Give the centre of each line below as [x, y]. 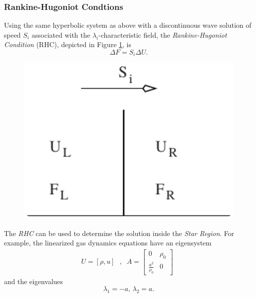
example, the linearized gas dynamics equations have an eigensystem [108, 243]
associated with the [61, 34]
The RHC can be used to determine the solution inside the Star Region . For [119, 233]
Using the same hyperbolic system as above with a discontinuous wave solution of [128, 25]
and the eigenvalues [34, 281]
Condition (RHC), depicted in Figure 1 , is [68, 44]
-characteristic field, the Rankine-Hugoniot [163, 34]
